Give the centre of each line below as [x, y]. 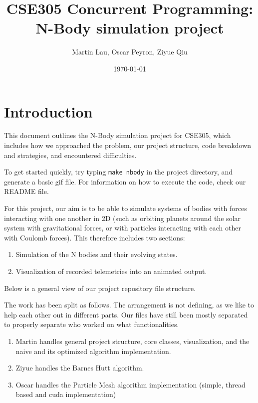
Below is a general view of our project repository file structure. [100, 288]
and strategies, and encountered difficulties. [70, 155]
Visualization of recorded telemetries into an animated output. [111, 271]
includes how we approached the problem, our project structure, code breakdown [128, 145]
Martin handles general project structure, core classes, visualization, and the [132, 341]
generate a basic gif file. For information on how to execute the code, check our [125, 181]
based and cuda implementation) [66, 394]
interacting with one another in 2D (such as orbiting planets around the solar [123, 218]
